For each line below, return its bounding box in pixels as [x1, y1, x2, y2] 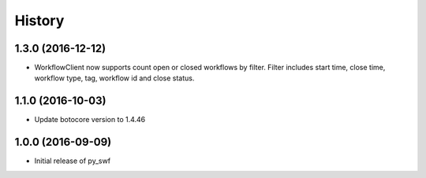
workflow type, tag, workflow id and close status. [34, 73, 195, 83]
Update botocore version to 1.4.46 [34, 115, 146, 124]
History [14, 12, 65, 29]
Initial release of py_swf [34, 156, 110, 165]
